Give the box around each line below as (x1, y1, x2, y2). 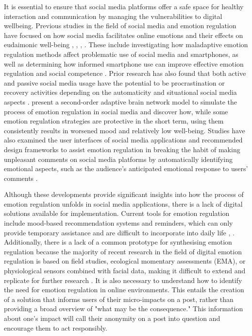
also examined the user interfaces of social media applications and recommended (4, 135, 243, 145)
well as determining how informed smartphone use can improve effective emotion (4, 58, 244, 69)
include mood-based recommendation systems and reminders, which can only (4, 218, 233, 228)
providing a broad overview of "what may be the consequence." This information (4, 303, 243, 314)
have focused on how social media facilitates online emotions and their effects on (4, 30, 243, 40)
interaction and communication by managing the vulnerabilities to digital (4, 11, 222, 21)
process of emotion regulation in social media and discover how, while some (4, 106, 228, 116)
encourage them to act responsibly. (4, 322, 107, 333)
